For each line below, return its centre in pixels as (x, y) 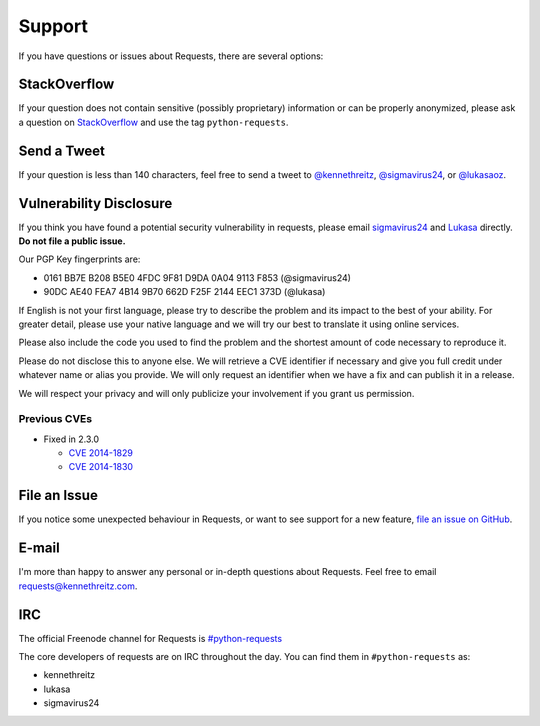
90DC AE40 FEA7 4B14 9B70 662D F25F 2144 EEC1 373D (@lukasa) (184, 292)
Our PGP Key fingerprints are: (79, 259)
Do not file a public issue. (72, 241)
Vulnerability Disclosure (95, 203)
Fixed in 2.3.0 (71, 439)
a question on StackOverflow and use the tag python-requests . (153, 122)
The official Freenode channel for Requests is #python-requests (150, 638)
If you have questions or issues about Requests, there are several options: (171, 56)
